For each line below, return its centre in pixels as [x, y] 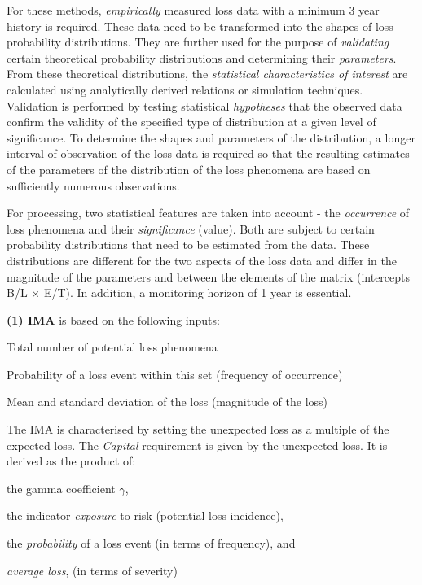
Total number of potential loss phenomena [112, 347]
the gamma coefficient [61, 488]
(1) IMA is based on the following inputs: [113, 319]
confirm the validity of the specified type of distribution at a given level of [191, 122]
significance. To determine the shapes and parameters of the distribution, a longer [211, 137]
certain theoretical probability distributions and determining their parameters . [202, 57]
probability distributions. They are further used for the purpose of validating [198, 42]
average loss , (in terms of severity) [92, 570]
